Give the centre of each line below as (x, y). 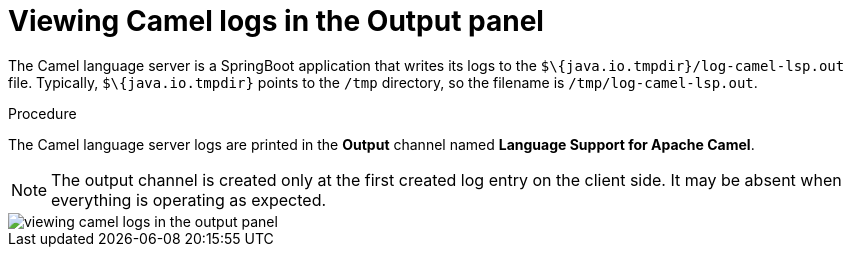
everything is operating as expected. (189, 199)
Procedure (42, 113)
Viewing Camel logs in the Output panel (276, 21)
